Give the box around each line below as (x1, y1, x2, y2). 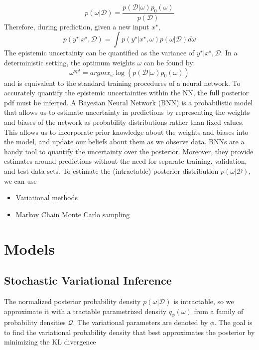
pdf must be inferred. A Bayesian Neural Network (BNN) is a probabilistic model (4, 97, 253, 107)
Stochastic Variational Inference (4, 273, 172, 288)
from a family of (194, 306, 244, 316)
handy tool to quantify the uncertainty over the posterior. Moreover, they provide (4, 146, 254, 156)
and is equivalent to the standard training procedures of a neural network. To (4, 77, 241, 88)
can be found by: (143, 57, 195, 68)
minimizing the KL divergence (4, 337, 96, 347)
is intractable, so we (173, 296, 234, 306)
